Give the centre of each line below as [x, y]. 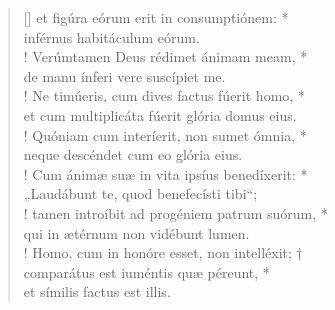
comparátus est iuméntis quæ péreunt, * [146, 271]
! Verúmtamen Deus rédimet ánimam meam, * [165, 56]
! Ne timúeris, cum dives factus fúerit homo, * [164, 95]
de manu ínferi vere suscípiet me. [124, 75]
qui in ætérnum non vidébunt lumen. [136, 232]
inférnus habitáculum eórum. [111, 36]
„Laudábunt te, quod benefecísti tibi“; [140, 193]
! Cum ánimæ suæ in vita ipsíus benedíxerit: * [165, 173]
